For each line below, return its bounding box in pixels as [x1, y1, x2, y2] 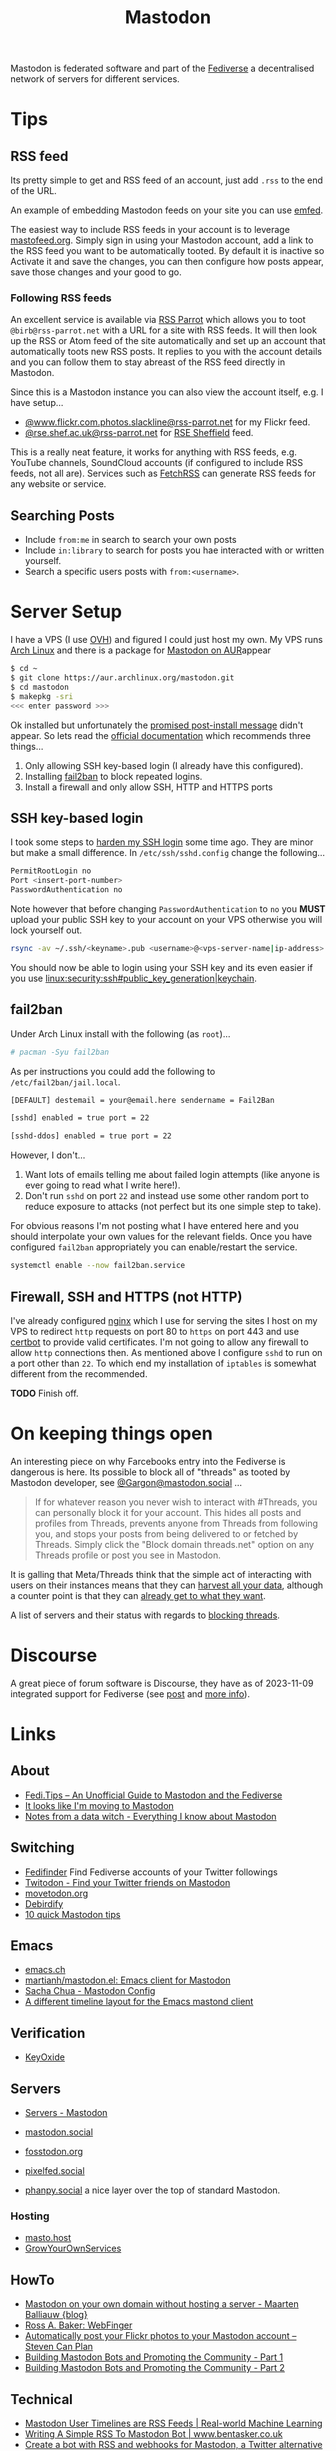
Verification [10, 2024, 86, 2041]
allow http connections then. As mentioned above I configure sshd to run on [10, 1346, 323, 1358]
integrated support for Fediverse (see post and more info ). [10, 1687, 250, 1700]
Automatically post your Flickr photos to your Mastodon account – [24, 2330, 297, 2342]
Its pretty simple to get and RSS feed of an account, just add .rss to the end [10, 174, 323, 186]
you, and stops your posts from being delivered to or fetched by [34, 1527, 298, 1540]
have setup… [10, 397, 64, 409]
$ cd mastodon [10, 682, 70, 692]
